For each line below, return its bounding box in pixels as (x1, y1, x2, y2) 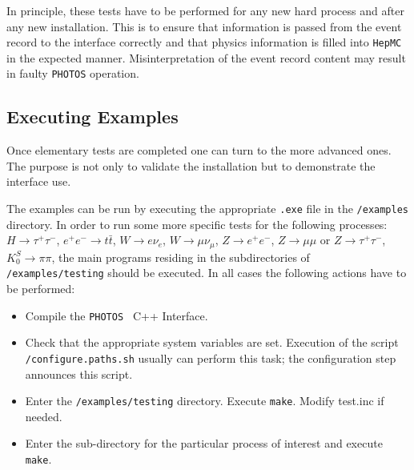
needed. (25, 408, 62, 424)
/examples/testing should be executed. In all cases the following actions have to (6, 264, 407, 281)
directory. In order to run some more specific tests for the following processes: (6, 215, 388, 232)
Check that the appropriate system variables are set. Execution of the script (25, 334, 399, 351)
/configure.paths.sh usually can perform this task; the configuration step (25, 349, 396, 366)
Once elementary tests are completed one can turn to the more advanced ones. (6, 142, 392, 159)
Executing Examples (6, 104, 179, 129)
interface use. (6, 173, 71, 190)
